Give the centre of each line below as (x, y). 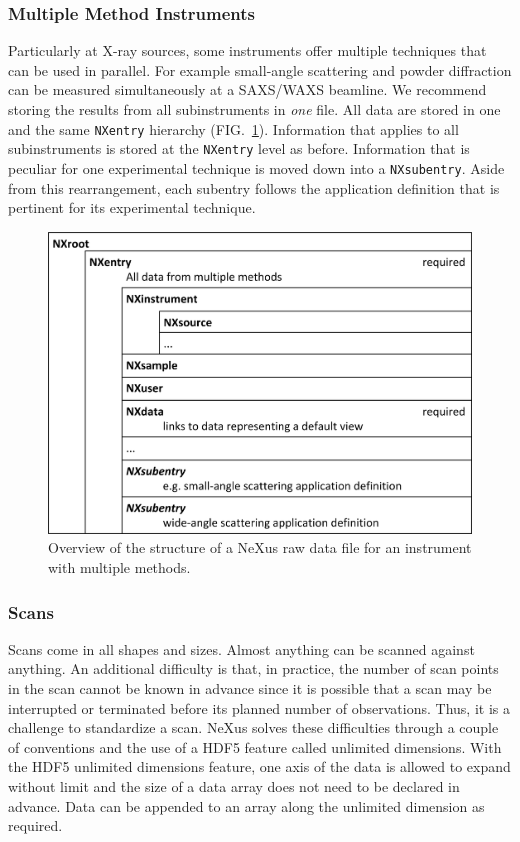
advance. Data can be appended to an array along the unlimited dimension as (246, 805)
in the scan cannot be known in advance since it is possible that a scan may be (250, 688)
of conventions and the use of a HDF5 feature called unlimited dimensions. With (255, 746)
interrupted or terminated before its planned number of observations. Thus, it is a (259, 707)
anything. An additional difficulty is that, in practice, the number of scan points (253, 668)
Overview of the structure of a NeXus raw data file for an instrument (260, 547)
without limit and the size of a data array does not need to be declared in (234, 786)
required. (35, 825)
